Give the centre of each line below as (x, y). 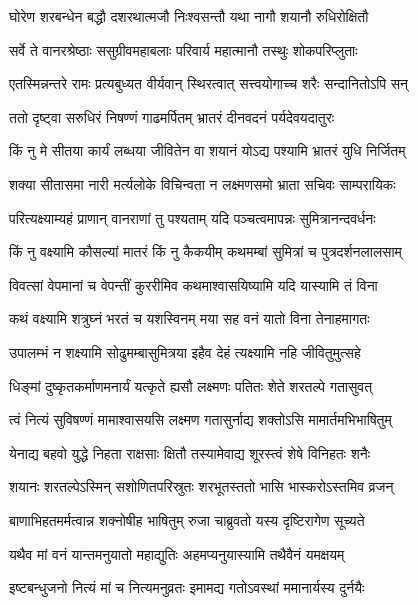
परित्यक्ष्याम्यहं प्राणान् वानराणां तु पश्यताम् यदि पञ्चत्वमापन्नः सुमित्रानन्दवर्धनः (192, 217)
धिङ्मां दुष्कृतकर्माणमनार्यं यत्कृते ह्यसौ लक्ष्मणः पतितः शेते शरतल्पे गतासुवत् (191, 385)
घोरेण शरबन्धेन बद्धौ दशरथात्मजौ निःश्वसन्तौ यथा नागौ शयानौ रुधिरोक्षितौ (189, 16)
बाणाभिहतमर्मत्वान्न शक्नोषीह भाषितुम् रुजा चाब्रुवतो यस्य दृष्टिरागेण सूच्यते (187, 519)
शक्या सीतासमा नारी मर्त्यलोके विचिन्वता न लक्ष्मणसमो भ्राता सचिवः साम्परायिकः (202, 183)
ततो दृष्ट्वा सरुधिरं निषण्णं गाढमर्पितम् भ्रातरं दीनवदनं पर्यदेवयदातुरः (172, 116)
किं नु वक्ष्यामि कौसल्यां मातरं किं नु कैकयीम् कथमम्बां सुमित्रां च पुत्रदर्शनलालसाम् (205, 251)
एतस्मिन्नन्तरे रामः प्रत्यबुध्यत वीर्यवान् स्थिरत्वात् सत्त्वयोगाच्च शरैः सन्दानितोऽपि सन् (209, 83)
